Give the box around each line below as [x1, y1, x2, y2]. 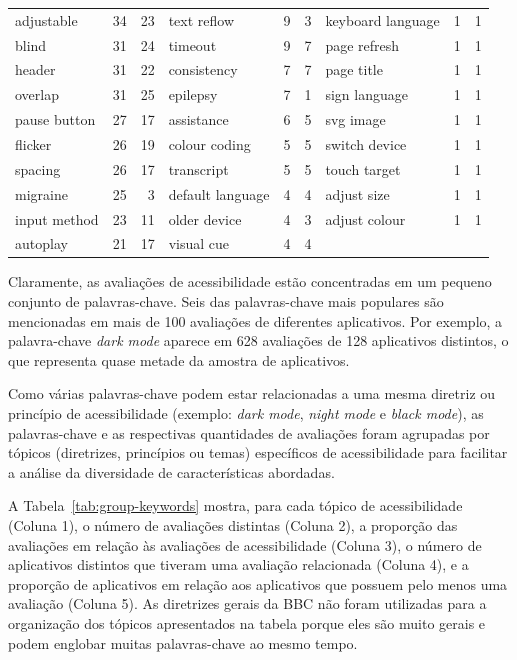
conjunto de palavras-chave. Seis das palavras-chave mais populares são [8, 291, 444, 312]
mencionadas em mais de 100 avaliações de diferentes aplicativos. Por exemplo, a [8, 310, 503, 331]
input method [15, 208, 99, 229]
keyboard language [325, 9, 440, 30]
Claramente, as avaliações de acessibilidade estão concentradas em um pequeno [8, 271, 492, 292]
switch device [325, 133, 407, 154]
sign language [325, 84, 408, 105]
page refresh [325, 34, 400, 55]
